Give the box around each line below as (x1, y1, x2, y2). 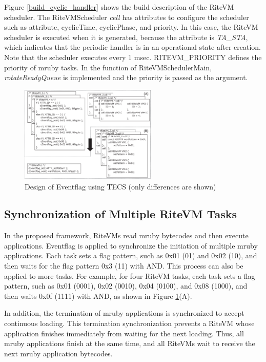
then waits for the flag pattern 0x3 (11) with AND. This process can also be (4, 260, 243, 271)
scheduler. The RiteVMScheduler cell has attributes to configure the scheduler (4, 11, 249, 22)
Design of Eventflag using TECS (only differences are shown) (25, 181, 216, 192)
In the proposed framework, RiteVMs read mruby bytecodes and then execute (4, 230, 249, 241)
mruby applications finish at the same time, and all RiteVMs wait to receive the (4, 338, 255, 349)
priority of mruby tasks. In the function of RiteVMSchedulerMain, (4, 62, 212, 72)
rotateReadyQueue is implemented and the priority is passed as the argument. (4, 72, 248, 83)
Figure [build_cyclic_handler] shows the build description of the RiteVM (4, 2, 234, 12)
